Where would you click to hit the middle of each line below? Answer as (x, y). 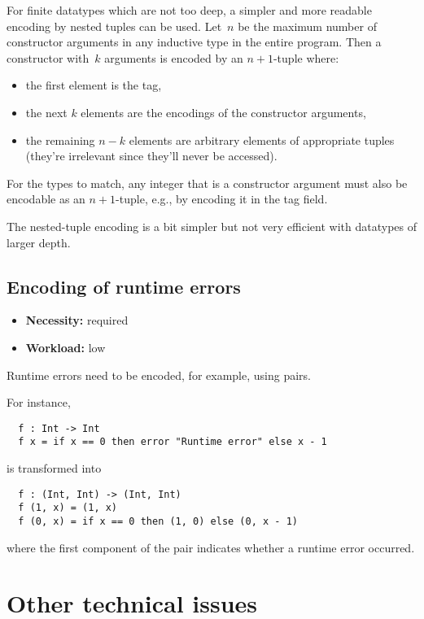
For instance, (39, 402)
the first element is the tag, (94, 85)
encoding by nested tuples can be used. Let (114, 26)
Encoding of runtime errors (124, 286)
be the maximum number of (307, 26)
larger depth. (39, 242)
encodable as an (46, 199)
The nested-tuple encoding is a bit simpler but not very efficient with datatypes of (212, 226)
